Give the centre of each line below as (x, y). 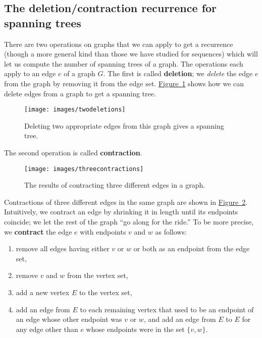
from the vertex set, (98, 275)
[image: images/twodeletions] (75, 110)
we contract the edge (38, 231)
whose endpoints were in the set (135, 329)
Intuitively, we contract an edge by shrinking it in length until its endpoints (121, 212)
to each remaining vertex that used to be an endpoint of (167, 309)
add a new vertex (43, 292)
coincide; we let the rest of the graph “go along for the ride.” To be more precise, (129, 222)
